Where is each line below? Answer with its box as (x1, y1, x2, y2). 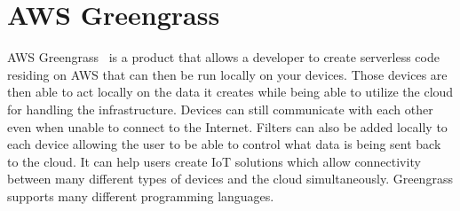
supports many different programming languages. (7, 186, 274, 205)
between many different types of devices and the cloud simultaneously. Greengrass (7, 169, 453, 188)
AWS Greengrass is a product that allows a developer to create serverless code (7, 48, 440, 66)
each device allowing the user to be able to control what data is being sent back (7, 135, 441, 153)
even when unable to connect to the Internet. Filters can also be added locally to (7, 117, 448, 136)
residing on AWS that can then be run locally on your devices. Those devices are (7, 65, 448, 83)
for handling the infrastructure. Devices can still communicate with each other (7, 99, 433, 118)
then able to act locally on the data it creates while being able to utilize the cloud (7, 82, 454, 101)
